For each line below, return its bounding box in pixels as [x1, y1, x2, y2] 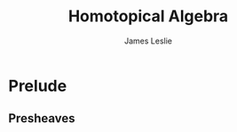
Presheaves [8, 111, 76, 126]
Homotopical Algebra [67, 6, 229, 27]
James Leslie [123, 35, 173, 46]
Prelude [8, 75, 67, 96]
